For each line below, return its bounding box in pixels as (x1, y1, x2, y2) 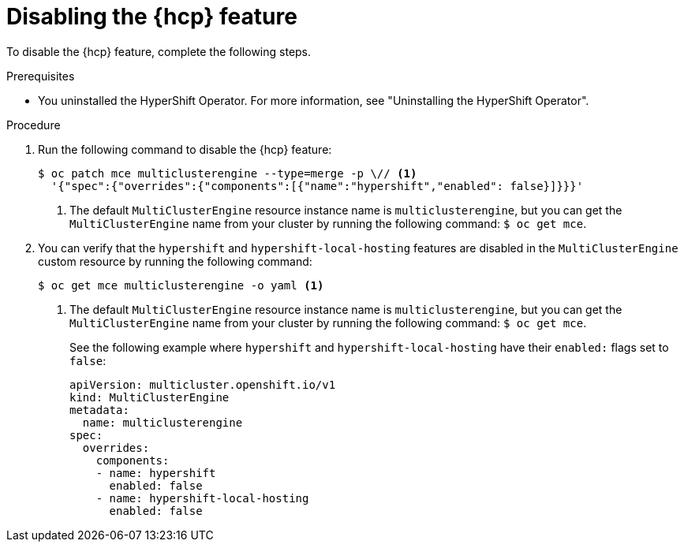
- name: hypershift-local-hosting (95, 491, 309, 505)
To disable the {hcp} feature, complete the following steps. (6, 44, 312, 58)
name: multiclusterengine (82, 416, 243, 429)
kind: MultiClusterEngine (69, 390, 230, 404)
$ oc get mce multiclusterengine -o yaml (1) (38, 278, 324, 292)
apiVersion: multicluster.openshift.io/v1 (69, 378, 336, 391)
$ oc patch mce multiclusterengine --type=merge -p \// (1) (38, 166, 417, 180)
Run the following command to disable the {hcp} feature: (38, 142, 332, 156)
